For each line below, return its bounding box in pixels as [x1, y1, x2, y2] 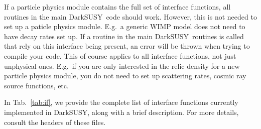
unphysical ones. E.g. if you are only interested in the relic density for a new [4, 60, 240, 71]
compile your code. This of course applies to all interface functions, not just [4, 50, 236, 61]
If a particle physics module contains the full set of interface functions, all [4, 2, 231, 12]
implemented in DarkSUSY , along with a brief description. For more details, [4, 106, 239, 117]
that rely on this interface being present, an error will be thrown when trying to [4, 41, 250, 51]
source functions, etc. [4, 80, 69, 90]
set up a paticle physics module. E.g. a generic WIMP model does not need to [4, 21, 245, 32]
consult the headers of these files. [4, 116, 106, 127]
